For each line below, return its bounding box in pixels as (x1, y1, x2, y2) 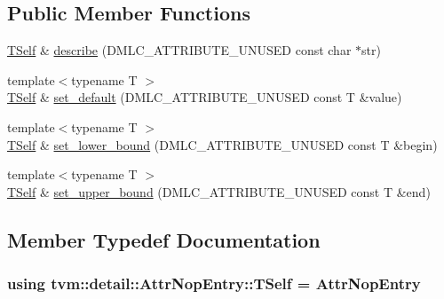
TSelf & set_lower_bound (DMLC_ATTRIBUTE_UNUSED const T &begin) (7, 135, 438, 153)
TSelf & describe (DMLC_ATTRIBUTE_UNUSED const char (7, 41, 352, 59)
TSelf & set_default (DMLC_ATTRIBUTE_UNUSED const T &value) (7, 88, 402, 106)
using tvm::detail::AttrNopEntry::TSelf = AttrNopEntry (7, 272, 421, 295)
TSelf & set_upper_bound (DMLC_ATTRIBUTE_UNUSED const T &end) (7, 182, 431, 201)
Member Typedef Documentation (7, 225, 321, 253)
